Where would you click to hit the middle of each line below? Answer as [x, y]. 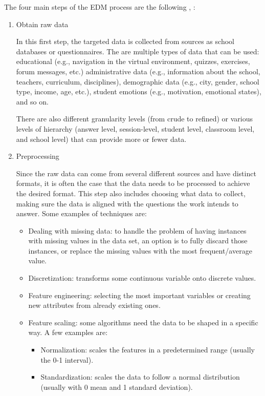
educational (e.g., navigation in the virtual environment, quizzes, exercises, [133, 61]
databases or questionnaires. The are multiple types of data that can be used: [138, 51]
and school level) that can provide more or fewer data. [101, 139]
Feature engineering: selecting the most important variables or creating [139, 295]
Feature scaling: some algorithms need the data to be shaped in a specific [143, 322]
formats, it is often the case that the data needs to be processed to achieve [133, 183]
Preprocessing [38, 156]
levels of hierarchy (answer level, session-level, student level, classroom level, [135, 128]
